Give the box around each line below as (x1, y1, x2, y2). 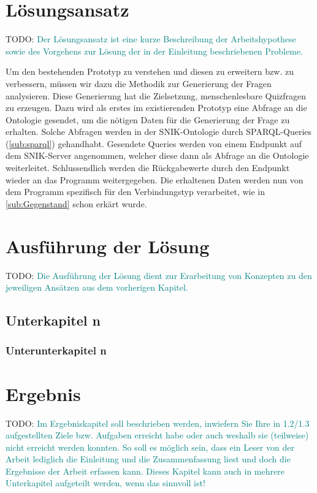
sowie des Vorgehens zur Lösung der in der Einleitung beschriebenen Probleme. (6, 44, 303, 57)
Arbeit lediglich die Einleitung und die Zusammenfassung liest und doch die (6, 453, 291, 465)
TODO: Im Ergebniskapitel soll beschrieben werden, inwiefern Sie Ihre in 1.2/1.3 (6, 416, 310, 429)
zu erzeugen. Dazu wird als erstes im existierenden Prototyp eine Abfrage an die (6, 101, 307, 114)
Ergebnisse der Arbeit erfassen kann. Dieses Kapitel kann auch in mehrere (6, 464, 285, 477)
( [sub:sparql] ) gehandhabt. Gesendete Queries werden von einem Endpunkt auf (6, 137, 302, 150)
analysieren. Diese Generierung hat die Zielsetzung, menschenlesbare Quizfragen (6, 89, 307, 102)
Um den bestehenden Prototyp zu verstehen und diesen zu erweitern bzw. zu (6, 65, 294, 78)
